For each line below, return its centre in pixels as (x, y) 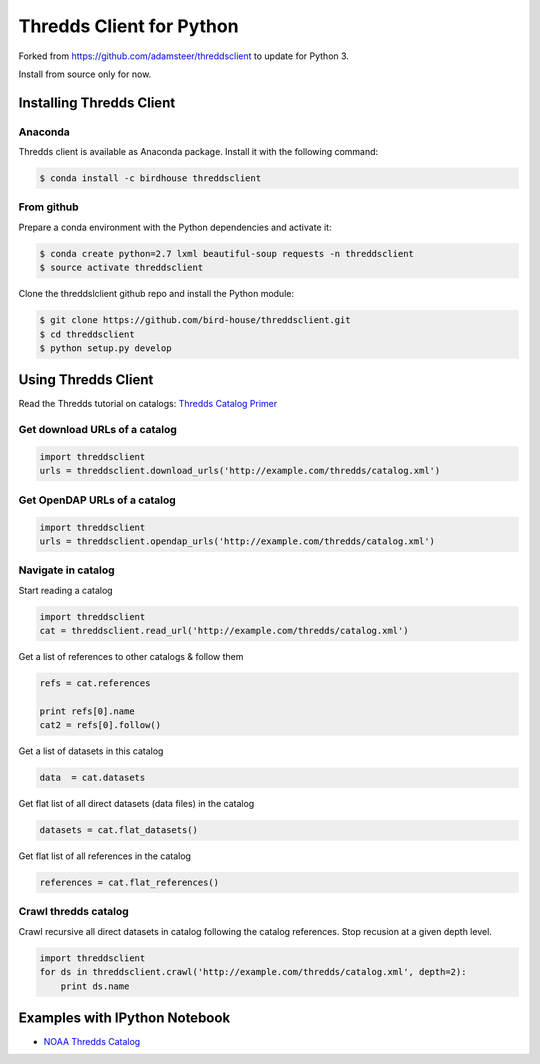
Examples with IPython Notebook (124, 1017)
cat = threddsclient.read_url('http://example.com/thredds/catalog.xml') (224, 631)
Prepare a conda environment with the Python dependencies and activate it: (175, 227)
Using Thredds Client (86, 380)
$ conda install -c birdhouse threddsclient (150, 178)
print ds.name (95, 986)
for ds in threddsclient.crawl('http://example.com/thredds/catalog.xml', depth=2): (253, 972)
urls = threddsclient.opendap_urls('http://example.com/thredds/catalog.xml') (237, 541)
